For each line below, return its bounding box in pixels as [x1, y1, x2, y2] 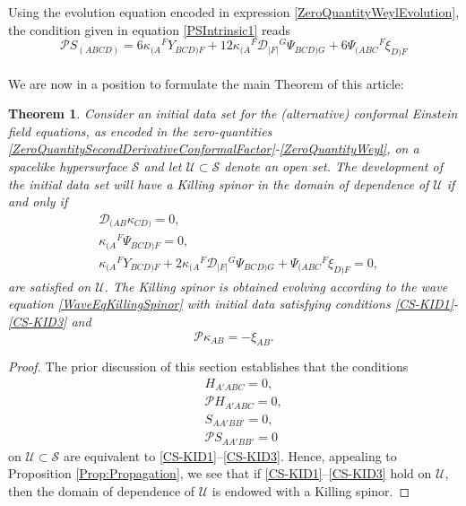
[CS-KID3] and [8, 311, 91, 330]
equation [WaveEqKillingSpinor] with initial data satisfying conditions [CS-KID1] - [8, 294, 459, 313]
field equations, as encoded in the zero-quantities [8, 121, 272, 140]
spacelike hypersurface [8, 157, 127, 176]
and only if [8, 192, 68, 211]
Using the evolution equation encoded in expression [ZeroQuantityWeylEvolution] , [8, 3, 460, 21]
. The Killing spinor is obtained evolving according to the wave [104, 276, 448, 295]
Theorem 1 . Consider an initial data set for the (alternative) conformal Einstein [8, 104, 458, 123]
